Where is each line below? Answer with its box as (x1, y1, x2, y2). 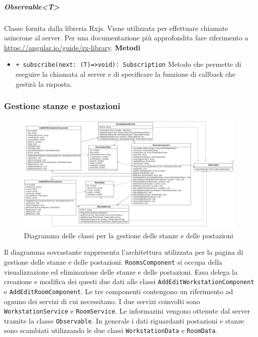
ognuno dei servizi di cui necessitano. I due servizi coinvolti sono (4, 296, 200, 306)
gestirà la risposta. (15, 78, 72, 89)
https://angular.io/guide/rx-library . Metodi (4, 42, 140, 52)
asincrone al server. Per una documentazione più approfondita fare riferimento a (4, 32, 249, 43)
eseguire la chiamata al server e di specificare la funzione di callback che (15, 69, 236, 79)
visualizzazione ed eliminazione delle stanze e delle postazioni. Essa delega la (4, 266, 238, 277)
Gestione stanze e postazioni (4, 100, 121, 112)
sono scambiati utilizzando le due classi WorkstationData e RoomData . (4, 325, 218, 336)
